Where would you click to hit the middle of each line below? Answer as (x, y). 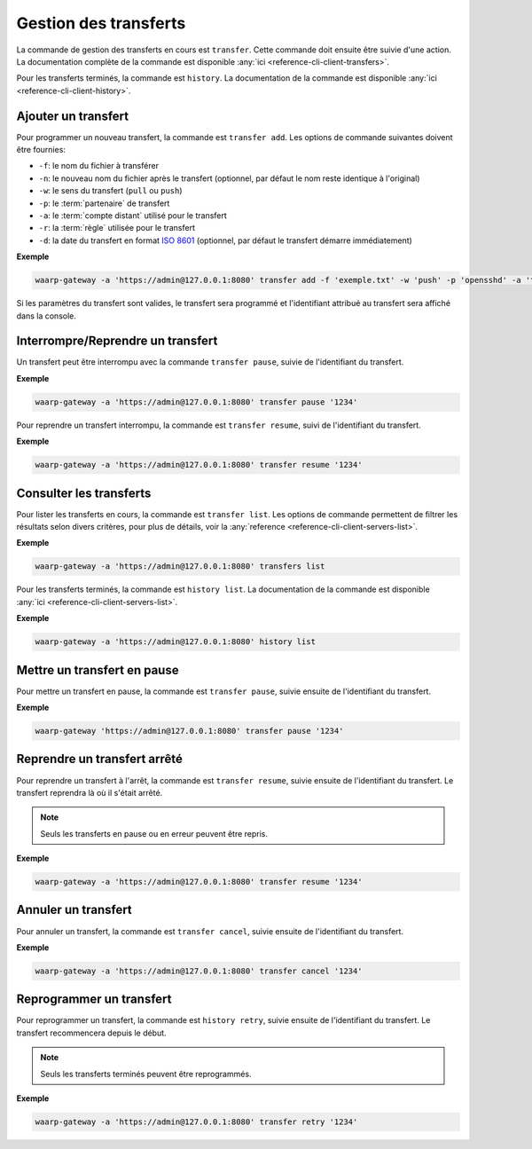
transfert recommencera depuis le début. (92, 1033)
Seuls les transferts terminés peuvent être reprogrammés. (146, 1074)
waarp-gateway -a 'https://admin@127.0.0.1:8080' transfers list (180, 567)
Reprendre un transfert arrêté (100, 759)
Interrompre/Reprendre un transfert (117, 341)
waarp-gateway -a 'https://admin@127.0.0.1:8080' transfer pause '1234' (196, 402)
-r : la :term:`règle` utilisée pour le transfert (117, 228)
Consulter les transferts (84, 493)
